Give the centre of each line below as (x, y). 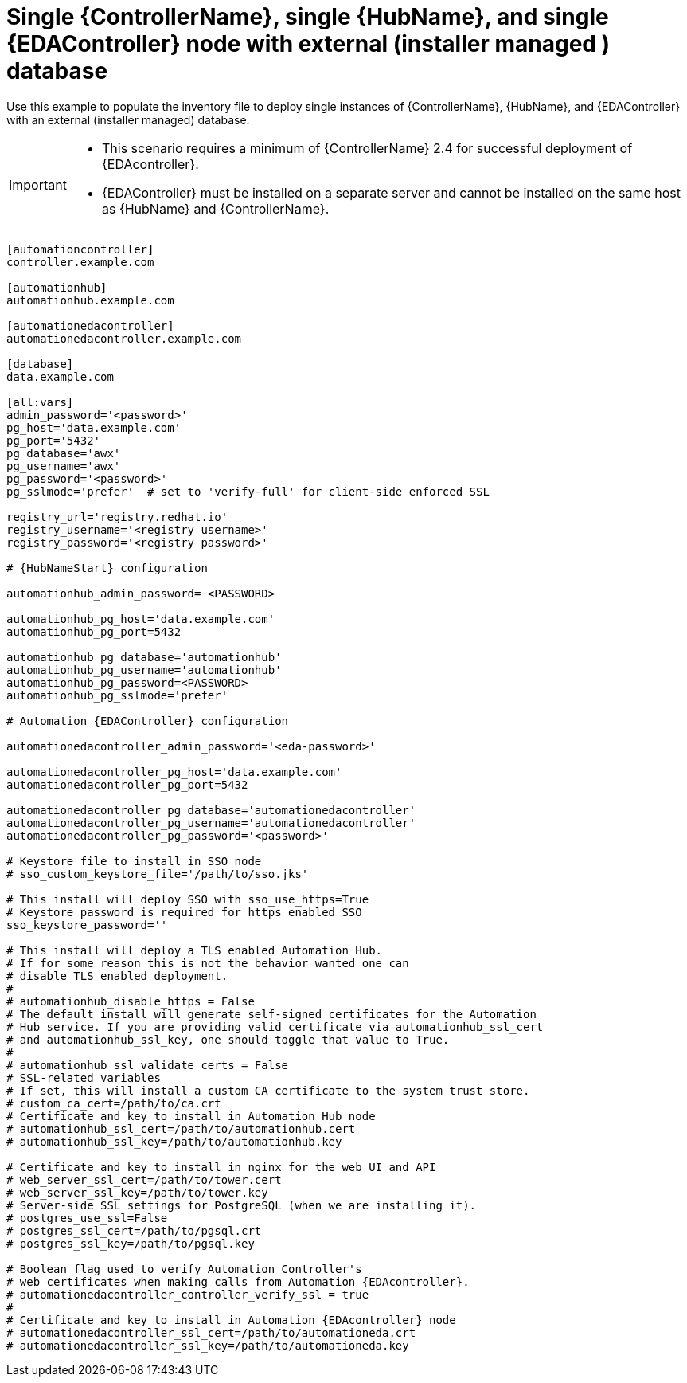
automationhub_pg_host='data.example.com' (141, 619)
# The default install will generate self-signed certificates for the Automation (271, 1014)
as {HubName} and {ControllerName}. (215, 208)
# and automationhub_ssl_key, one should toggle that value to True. (228, 1039)
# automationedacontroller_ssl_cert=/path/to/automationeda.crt (211, 1332)
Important (38, 184)
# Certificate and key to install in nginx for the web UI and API (221, 1167)
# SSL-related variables (84, 1077)
